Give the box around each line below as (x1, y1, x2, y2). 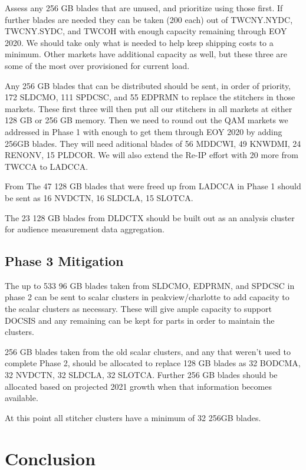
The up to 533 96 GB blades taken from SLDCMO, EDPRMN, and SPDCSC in (5, 279, 295, 291)
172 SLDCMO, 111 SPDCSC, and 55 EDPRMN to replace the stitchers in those (5, 91, 295, 103)
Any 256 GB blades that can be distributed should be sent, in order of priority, (5, 79, 291, 91)
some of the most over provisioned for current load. (5, 59, 190, 71)
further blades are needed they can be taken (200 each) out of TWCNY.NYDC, (5, 13, 293, 25)
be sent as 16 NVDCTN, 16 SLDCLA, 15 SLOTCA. (5, 191, 193, 203)
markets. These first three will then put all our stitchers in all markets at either (5, 102, 292, 114)
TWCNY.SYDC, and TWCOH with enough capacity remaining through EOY (5, 25, 287, 37)
